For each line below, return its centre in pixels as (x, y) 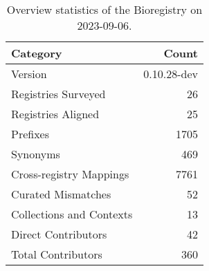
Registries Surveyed (58, 94)
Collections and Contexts (72, 214)
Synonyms (36, 154)
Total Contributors (57, 254)
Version (29, 74)
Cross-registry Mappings (70, 174)
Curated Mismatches (61, 194)
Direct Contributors (59, 234)
